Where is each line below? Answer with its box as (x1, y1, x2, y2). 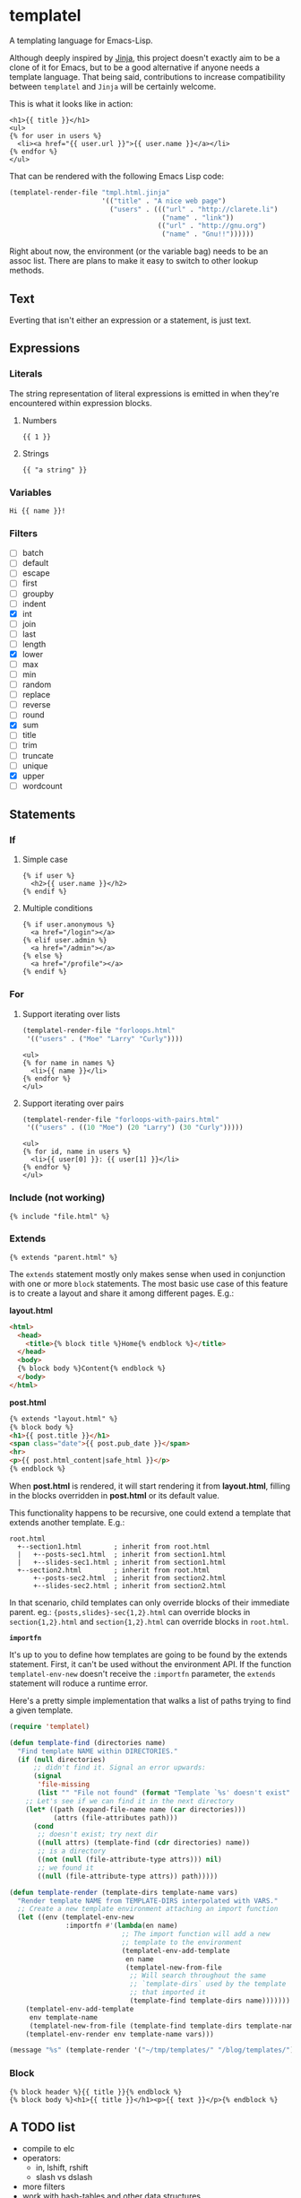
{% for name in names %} (21, 1058, 116, 1067)
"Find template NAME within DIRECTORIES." (17, 1746, 178, 1756)
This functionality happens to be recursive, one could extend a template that (9, 1507, 291, 1518)
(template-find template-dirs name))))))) (129, 1996, 291, 2005)
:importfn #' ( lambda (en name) (65, 1921, 178, 1931)
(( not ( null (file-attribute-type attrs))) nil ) (37, 1855, 222, 1864)
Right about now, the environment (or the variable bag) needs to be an (9, 246, 269, 256)
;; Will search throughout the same (129, 1971, 267, 1980)
